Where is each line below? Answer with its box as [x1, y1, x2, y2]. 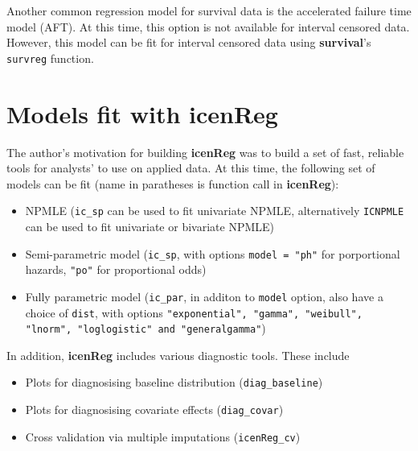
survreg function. [6, 49, 94, 66]
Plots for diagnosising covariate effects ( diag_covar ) [25, 401, 284, 418]
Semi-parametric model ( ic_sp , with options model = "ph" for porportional [25, 245, 400, 262]
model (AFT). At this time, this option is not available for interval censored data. [6, 18, 410, 35]
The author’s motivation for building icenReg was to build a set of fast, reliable [6, 143, 404, 160]
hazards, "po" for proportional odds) [25, 261, 207, 278]
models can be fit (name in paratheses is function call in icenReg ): [6, 175, 339, 192]
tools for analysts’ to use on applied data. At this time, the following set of [6, 159, 375, 176]
